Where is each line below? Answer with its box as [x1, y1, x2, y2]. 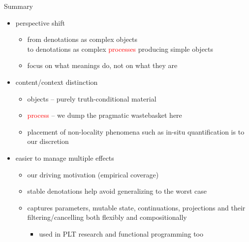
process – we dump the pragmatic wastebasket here [27, 110, 182, 120]
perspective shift [15, 17, 65, 28]
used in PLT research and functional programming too [39, 228, 204, 239]
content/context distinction [15, 76, 98, 87]
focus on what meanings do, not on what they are [27, 60, 178, 70]
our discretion [27, 136, 69, 146]
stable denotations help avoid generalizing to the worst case [27, 186, 207, 196]
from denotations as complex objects [27, 34, 138, 44]
